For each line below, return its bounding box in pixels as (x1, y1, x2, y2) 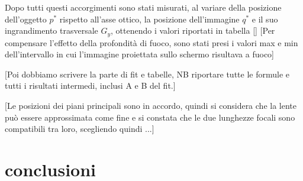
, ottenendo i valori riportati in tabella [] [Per (111, 24, 275, 37)
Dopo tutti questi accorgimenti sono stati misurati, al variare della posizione (5, 1, 282, 13)
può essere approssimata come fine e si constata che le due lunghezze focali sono (5, 111, 295, 123)
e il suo (252, 12, 278, 25)
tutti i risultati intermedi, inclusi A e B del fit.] (5, 79, 176, 92)
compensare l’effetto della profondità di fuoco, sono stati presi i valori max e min (5, 36, 298, 49)
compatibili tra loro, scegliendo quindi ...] (5, 122, 154, 135)
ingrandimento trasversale (5, 24, 98, 37)
